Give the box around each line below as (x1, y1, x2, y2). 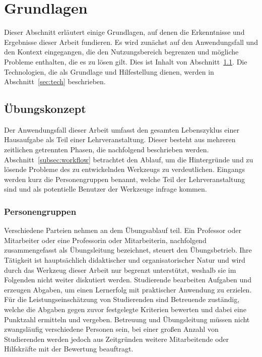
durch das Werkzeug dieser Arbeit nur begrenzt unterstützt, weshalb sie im (4, 264, 236, 275)
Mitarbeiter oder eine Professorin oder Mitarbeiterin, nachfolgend (4, 234, 207, 245)
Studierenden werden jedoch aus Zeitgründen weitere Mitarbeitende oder (4, 333, 229, 344)
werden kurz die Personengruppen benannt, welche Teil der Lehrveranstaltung (4, 173, 245, 184)
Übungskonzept (4, 101, 86, 116)
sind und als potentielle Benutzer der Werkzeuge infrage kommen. (4, 184, 207, 194)
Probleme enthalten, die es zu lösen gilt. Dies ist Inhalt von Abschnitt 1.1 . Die (4, 56, 247, 67)
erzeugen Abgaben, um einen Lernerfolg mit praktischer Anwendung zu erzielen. (4, 284, 252, 294)
